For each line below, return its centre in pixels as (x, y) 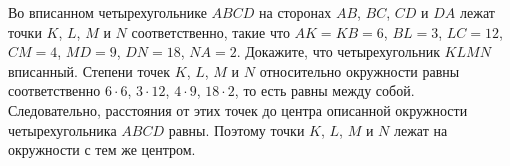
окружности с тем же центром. (102, 149)
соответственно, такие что (210, 31)
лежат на (420, 129)
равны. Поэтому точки (236, 129)
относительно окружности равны (359, 70)
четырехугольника (62, 129)
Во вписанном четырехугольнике (107, 12)
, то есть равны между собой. (324, 90)
